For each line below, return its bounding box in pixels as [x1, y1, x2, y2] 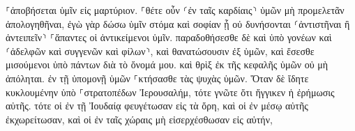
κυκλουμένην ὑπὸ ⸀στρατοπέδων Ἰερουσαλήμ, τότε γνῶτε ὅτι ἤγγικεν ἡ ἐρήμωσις [6, 84, 335, 99]
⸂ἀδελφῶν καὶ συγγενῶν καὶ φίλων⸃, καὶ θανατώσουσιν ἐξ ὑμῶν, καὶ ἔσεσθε [6, 43, 315, 58]
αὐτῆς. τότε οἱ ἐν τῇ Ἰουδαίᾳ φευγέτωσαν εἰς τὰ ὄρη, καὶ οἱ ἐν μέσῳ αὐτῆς [6, 98, 308, 113]
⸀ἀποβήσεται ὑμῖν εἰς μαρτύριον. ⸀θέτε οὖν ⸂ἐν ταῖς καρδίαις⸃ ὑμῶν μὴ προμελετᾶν [6, 3, 345, 17]
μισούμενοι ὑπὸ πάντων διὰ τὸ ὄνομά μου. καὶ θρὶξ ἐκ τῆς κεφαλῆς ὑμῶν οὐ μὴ [6, 57, 328, 72]
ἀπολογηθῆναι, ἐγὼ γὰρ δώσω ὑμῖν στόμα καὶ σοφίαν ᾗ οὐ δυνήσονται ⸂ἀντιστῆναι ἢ [6, 16, 350, 31]
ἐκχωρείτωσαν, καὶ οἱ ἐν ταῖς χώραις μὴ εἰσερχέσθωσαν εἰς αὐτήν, [6, 111, 273, 126]
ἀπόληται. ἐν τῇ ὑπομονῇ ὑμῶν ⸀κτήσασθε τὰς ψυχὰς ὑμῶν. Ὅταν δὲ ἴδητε [6, 70, 309, 85]
